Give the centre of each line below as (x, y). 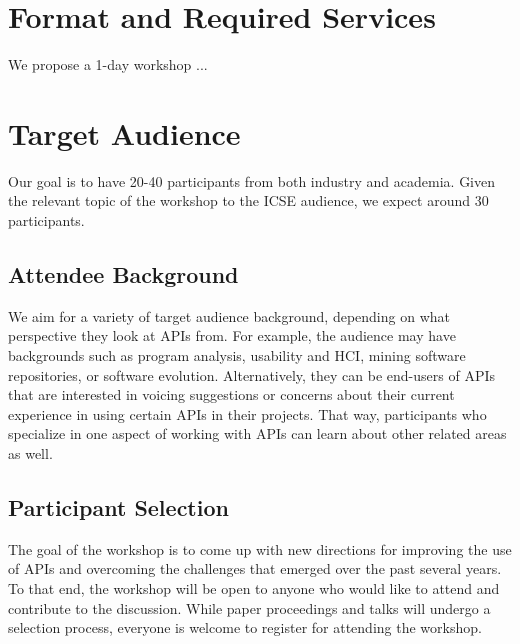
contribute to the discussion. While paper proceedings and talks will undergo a (249, 607)
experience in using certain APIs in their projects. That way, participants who (247, 413)
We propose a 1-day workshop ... (108, 64)
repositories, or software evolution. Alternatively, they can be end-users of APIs (252, 374)
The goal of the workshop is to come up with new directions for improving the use (260, 548)
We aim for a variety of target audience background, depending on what (229, 315)
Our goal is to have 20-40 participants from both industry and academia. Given (252, 180)
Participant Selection (118, 506)
